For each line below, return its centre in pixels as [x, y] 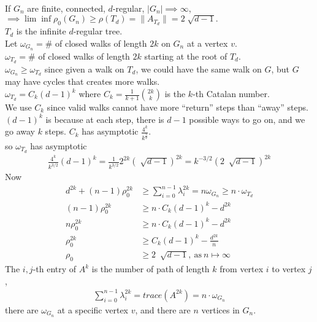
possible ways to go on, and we [247, 119]
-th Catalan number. [231, 93]
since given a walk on [84, 69]
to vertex [289, 269]
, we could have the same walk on [199, 69]
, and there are [163, 309]
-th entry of [55, 269]
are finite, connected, [66, 8]
